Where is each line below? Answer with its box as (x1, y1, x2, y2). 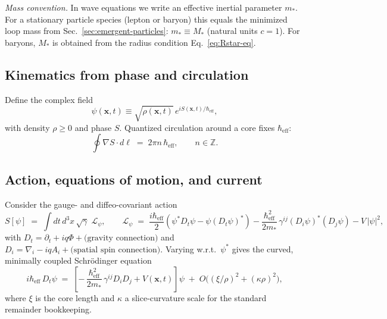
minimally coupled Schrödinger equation (5, 254, 152, 267)
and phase (74, 121, 112, 133)
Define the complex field (5, 93, 93, 105)
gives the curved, (232, 242, 294, 255)
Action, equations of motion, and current (5, 170, 263, 188)
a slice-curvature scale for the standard (124, 291, 267, 304)
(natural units (207, 24, 258, 37)
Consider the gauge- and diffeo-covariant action (5, 198, 177, 210)
